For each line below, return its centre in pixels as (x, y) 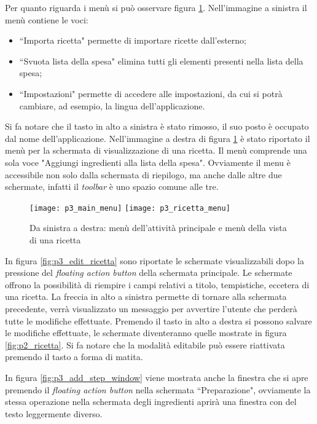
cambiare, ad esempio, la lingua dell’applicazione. (112, 105)
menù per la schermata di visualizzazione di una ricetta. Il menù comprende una (156, 150)
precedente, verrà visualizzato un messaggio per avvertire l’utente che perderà (151, 308)
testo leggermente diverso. (54, 413)
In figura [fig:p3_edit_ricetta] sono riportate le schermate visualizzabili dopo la (155, 260)
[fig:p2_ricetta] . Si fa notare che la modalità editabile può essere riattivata (145, 344)
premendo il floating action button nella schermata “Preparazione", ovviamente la (158, 389)
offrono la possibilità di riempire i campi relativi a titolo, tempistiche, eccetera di (157, 284)
